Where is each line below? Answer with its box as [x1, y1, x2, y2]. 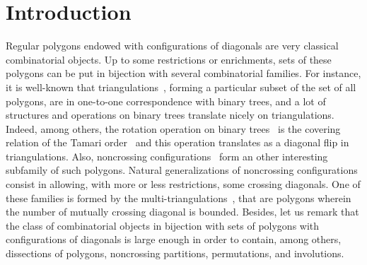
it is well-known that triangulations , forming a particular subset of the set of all [6, 79, 356, 94]
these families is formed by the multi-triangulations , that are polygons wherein [6, 190, 351, 205]
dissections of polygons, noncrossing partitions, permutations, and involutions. [6, 246, 344, 261]
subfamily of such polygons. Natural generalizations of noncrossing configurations [6, 163, 358, 177]
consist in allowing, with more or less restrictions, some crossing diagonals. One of [6, 177, 361, 192]
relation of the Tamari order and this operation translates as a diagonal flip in [6, 135, 349, 150]
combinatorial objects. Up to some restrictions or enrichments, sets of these [6, 52, 332, 66]
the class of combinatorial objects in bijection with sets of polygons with [6, 218, 320, 232]
